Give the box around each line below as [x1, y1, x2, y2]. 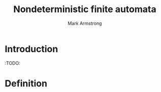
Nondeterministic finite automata [13, 4, 156, 15]
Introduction [5, 43, 58, 55]
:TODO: [5, 60, 21, 66]
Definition [5, 77, 48, 89]
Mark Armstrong [68, 20, 102, 26]
